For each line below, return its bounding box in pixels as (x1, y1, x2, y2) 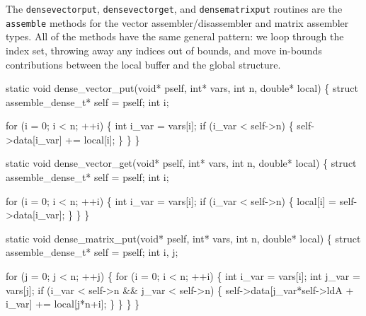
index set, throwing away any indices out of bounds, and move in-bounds (6, 42, 322, 57)
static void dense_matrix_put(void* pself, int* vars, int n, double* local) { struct (6, 230, 361, 245)
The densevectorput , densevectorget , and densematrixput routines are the (6, 1, 343, 16)
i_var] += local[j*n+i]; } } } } (6, 296, 140, 311)
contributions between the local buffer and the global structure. (6, 57, 281, 71)
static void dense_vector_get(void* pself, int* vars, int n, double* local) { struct (6, 156, 357, 170)
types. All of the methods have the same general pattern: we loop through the (6, 29, 344, 44)
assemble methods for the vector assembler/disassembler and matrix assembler (6, 15, 349, 30)
